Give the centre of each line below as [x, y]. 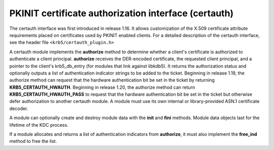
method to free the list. [33, 141]
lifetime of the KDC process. [39, 125]
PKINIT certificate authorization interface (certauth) [122, 13]
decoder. [19, 108]
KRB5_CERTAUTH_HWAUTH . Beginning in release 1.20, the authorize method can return [102, 87]
